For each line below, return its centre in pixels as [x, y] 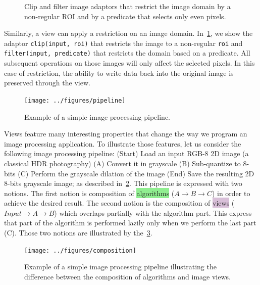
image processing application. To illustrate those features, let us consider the [123, 143]
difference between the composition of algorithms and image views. [127, 276]
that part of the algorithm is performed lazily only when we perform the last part [130, 223]
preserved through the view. [47, 83]
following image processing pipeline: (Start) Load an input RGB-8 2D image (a [126, 153]
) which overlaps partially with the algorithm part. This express [153, 212]
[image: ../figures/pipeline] [75, 100]
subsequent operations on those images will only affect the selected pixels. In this [129, 63]
